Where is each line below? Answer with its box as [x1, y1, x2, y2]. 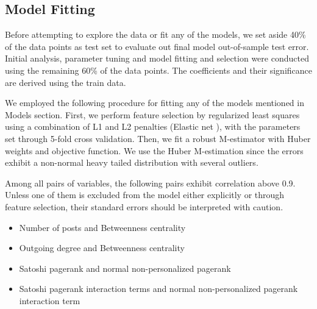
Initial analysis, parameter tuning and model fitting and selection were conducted [5, 52, 309, 65]
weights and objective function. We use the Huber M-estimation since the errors [5, 144, 304, 157]
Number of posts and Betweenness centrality [19, 221, 186, 233]
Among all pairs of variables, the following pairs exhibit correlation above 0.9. [5, 176, 296, 189]
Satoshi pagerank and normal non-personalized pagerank [19, 261, 231, 274]
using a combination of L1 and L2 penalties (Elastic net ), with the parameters [5, 120, 301, 133]
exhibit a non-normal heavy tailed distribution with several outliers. [5, 156, 258, 169]
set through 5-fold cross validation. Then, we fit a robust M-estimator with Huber [5, 132, 311, 144]
